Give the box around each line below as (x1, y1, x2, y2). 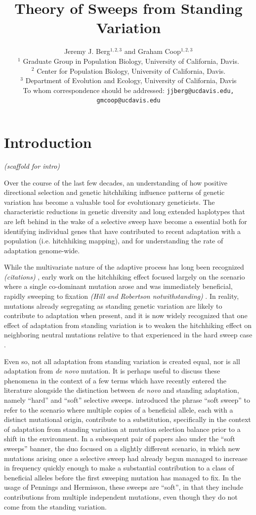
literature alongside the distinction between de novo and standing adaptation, (4, 385, 239, 395)
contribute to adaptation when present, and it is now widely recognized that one (4, 310, 248, 321)
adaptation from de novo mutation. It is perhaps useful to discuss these (4, 366, 220, 376)
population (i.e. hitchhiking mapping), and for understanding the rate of (4, 235, 223, 246)
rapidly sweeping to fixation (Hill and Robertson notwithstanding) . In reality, (4, 291, 239, 301)
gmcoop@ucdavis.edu (96, 97, 161, 104)
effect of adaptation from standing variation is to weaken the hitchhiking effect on (4, 320, 252, 330)
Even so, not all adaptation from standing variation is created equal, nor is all (4, 356, 240, 366)
